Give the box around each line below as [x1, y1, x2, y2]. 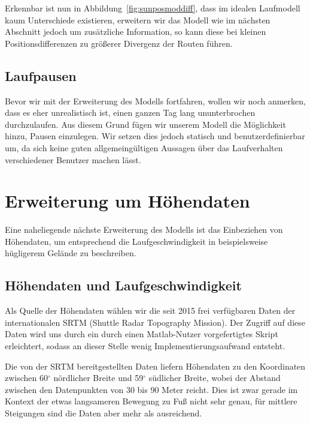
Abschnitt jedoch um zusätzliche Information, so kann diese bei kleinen [5, 25, 266, 38]
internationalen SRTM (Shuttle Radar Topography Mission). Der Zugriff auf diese [5, 316, 305, 328]
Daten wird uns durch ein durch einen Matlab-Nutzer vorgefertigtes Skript [5, 328, 278, 340]
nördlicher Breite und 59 [53, 371, 144, 384]
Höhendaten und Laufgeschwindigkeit [5, 276, 242, 295]
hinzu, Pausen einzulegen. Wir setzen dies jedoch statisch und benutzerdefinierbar [5, 130, 305, 142]
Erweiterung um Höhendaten [5, 188, 250, 213]
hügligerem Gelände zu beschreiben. [5, 247, 136, 259]
